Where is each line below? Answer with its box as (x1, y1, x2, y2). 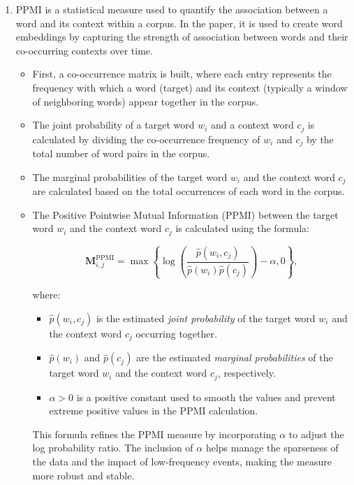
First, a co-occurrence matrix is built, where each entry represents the (32, 66, 332, 81)
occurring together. (135, 326, 217, 340)
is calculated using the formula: (175, 221, 309, 236)
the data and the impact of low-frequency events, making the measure (32, 454, 332, 469)
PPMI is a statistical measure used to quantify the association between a (15, 2, 328, 16)
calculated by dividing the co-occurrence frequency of (32, 131, 260, 146)
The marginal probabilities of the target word (32, 169, 228, 184)
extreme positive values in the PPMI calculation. (49, 403, 258, 418)
